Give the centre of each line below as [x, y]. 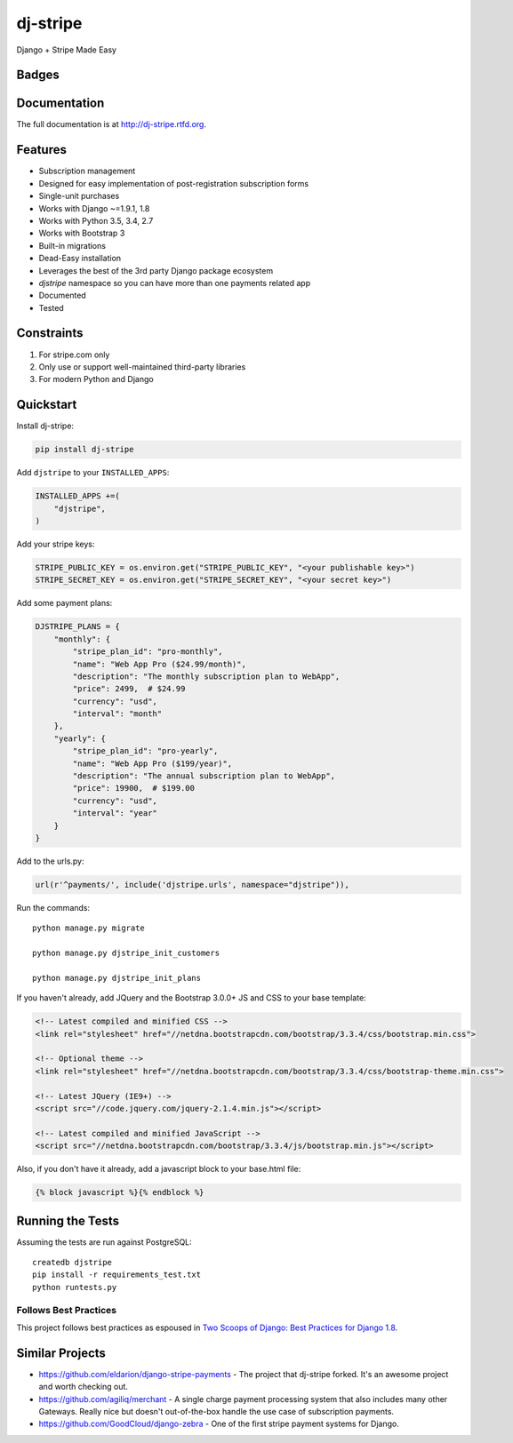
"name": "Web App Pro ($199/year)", [152, 763]
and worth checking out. [84, 1387]
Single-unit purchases [79, 196]
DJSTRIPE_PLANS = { [77, 627]
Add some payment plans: [64, 603]
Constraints [50, 333]
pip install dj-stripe [84, 450]
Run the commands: [53, 907]
